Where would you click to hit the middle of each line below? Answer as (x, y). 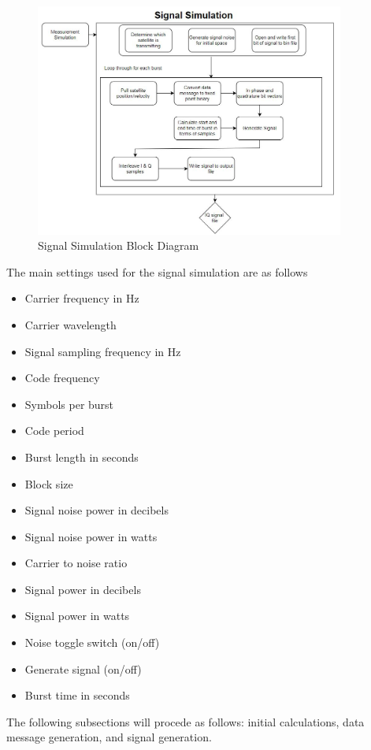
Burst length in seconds (82, 457)
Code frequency (62, 378)
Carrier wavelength (70, 324)
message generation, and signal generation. (109, 737)
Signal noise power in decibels (96, 510)
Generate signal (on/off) (83, 668)
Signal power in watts (77, 616)
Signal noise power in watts (91, 536)
